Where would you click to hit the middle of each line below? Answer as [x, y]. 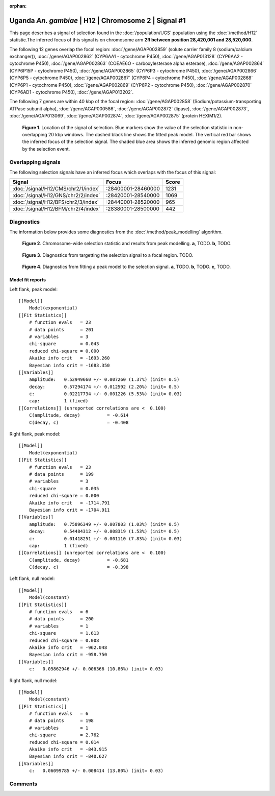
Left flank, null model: [32, 578]
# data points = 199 [61, 474]
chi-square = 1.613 [64, 633]
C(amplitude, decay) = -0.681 [79, 560]
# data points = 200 [61, 619]
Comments [23, 784]
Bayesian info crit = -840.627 [68, 756]
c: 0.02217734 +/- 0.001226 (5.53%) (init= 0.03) [106, 394]
